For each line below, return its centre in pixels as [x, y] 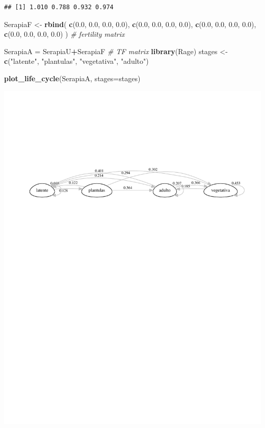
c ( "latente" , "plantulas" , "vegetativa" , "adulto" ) [76, 61]
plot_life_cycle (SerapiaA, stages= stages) [72, 78]
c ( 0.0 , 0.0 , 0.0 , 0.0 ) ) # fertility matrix [64, 34]
